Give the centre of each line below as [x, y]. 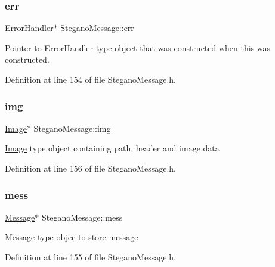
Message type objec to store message [72, 237]
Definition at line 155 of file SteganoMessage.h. [90, 257]
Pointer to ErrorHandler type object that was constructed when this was [138, 47]
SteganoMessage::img [72, 128]
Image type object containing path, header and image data [112, 148]
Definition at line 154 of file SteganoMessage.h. [90, 79]
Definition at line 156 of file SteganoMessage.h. [90, 168]
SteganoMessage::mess [82, 217]
